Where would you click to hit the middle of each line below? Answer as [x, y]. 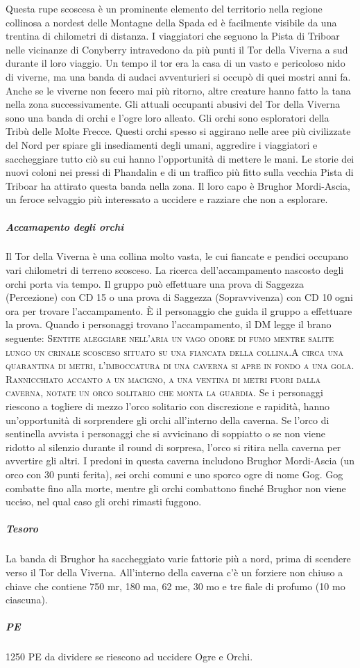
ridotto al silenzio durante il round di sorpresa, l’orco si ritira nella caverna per [173, 447]
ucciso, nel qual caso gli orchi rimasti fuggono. [104, 502]
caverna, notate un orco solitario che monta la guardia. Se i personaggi [164, 392]
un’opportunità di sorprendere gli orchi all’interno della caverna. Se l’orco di [168, 419]
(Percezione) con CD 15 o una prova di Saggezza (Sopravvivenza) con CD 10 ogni [179, 297]
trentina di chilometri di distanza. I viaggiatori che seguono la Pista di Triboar [173, 36]
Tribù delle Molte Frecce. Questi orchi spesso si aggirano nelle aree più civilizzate [178, 131]
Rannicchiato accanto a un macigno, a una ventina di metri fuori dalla [163, 378]
